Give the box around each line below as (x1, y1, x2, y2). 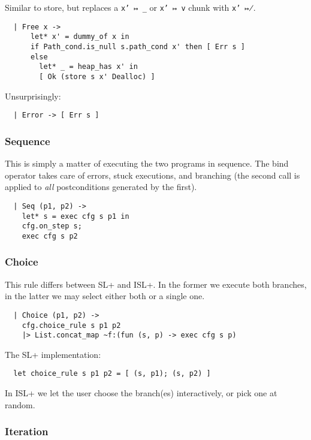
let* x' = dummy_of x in (30, 32, 129, 41)
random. (5, 398, 35, 411)
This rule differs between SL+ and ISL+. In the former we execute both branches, (5, 278, 307, 290)
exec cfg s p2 (22, 231, 78, 240)
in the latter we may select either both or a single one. (5, 290, 205, 302)
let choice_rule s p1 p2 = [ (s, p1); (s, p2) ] (13, 369, 211, 378)
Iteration (5, 424, 49, 439)
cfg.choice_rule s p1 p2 (22, 321, 121, 330)
